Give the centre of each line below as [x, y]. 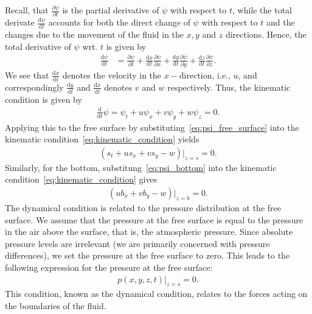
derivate [20, 22]
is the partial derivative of [111, 10]
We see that [27, 75]
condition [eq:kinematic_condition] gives [81, 179]
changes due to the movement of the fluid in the [95, 34]
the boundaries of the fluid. [56, 305]
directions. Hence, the [266, 34]
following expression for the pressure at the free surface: [109, 267]
